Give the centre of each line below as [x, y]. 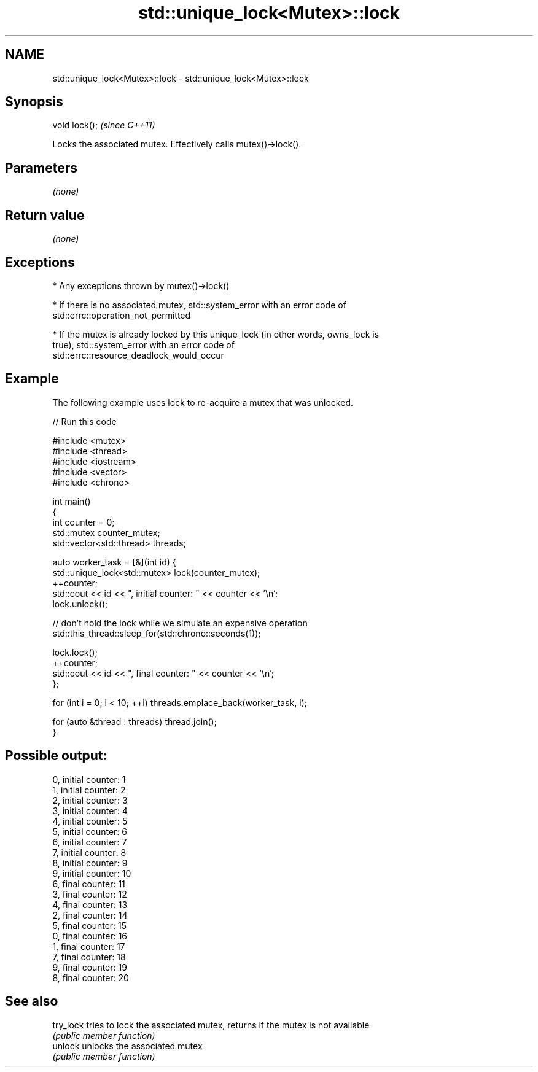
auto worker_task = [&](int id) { [114, 562]
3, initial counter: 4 [90, 810]
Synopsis [34, 102]
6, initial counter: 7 [90, 842]
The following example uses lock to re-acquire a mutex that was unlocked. [203, 402]
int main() [72, 501]
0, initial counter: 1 [89, 779]
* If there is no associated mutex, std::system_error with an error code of [199, 305]
